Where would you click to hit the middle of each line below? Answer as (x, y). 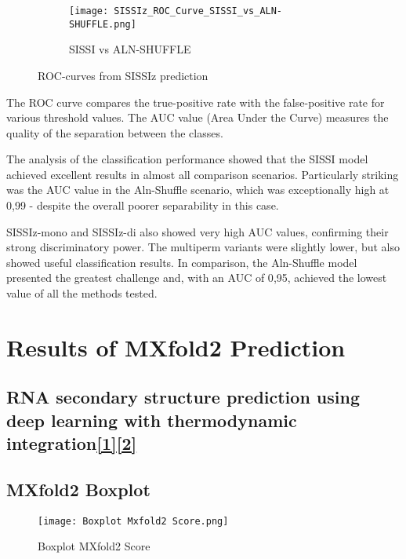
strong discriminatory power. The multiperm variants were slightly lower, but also (203, 247)
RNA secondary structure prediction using (183, 397)
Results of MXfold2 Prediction (176, 347)
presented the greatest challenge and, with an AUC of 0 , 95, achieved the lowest (197, 278)
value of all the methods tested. (82, 293)
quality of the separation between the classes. (115, 132)
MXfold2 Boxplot (78, 489)
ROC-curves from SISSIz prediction (123, 75)
